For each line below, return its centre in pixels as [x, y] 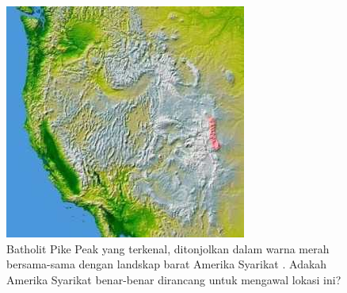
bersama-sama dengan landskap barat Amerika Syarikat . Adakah [167, 264]
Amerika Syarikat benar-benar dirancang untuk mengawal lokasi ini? [174, 279]
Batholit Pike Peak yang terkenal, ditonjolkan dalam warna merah [168, 248]
